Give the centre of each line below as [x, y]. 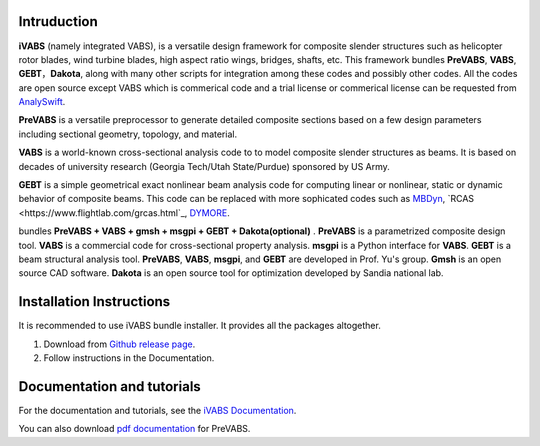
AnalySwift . [42, 102]
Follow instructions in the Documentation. [129, 358]
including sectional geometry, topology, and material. [128, 134]
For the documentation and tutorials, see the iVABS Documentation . [157, 410]
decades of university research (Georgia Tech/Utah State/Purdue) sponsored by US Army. [204, 166]
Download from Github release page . [119, 344]
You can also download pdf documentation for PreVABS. [134, 429]
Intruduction [58, 21]
